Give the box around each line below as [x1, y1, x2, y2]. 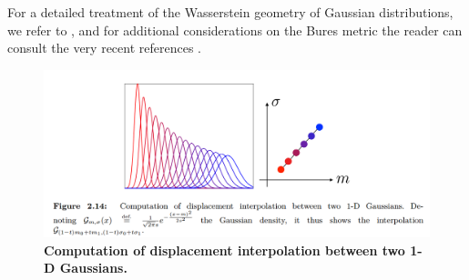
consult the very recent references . [7, 38, 202, 57]
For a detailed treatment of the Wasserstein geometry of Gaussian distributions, [7, 3, 454, 21]
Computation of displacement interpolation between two [44, 240, 405, 259]
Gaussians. [59, 258, 127, 277]
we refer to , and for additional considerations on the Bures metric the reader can [7, 20, 463, 39]
